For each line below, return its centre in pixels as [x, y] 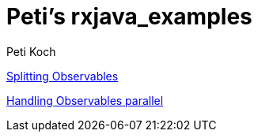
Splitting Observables [63, 76]
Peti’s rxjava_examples [129, 17]
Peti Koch [31, 51]
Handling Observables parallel [85, 100]
